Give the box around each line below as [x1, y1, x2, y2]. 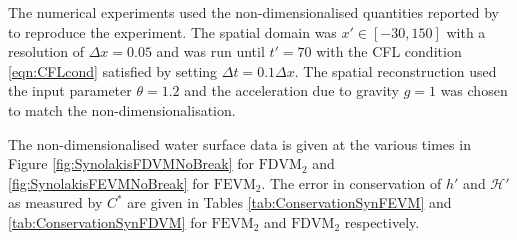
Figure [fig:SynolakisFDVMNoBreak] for [8, 153, 255, 174]
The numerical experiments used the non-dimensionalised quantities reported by [8, 2, 499, 22]
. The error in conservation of [261, 172, 442, 193]
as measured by [8, 192, 103, 213]
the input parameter [8, 80, 132, 101]
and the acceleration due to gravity [184, 80, 399, 101]
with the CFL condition [316, 41, 462, 62]
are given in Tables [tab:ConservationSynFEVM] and [127, 192, 452, 213]
